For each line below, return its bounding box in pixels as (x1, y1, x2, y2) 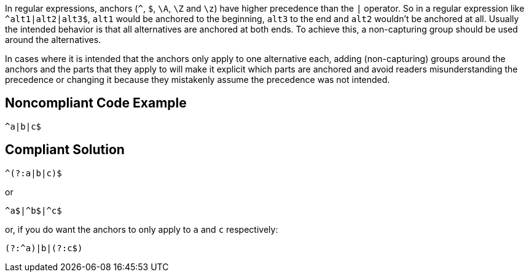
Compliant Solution (5, 142, 125, 158)
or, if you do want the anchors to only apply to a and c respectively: (5, 224, 278, 235)
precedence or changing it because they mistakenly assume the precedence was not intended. (5, 74, 390, 85)
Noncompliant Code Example (5, 95, 187, 111)
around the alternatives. (5, 34, 101, 45)
